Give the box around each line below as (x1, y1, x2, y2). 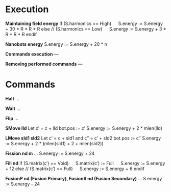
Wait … (5, 105, 20, 112)
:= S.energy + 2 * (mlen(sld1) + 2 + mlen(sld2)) (5, 140, 104, 146)
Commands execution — (5, 51, 59, 57)
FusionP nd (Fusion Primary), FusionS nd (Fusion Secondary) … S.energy (5, 175, 162, 181)
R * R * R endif (5, 31, 37, 37)
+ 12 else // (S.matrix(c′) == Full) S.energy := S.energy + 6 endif (5, 166, 144, 172)
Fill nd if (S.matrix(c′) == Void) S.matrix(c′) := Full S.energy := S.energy (5, 160, 165, 166)
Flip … (5, 115, 19, 121)
